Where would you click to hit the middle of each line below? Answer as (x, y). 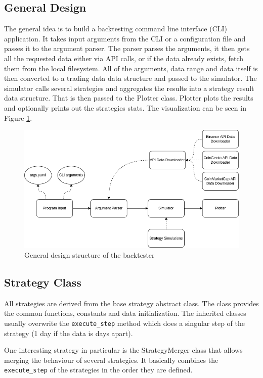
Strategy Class (43, 282)
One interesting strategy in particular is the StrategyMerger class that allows (123, 350)
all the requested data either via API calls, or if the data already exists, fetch (124, 58)
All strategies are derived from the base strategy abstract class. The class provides (131, 303)
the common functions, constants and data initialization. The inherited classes (125, 313)
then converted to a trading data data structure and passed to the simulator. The (130, 78)
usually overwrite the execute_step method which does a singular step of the (124, 323)
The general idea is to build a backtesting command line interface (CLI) (116, 29)
